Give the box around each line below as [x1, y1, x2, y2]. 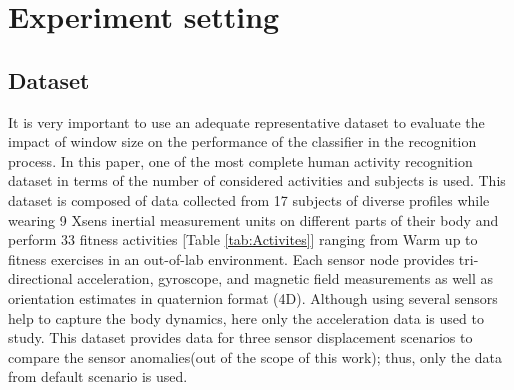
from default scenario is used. [8, 366, 188, 387]
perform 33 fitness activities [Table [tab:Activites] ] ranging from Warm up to [8, 229, 478, 250]
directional [8, 268, 73, 289]
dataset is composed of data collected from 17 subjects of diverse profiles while [8, 189, 490, 210]
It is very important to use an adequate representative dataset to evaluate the [8, 111, 485, 132]
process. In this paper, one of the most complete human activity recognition [8, 150, 473, 171]
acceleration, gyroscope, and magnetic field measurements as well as [77, 268, 494, 289]
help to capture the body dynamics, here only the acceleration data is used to [8, 307, 484, 328]
